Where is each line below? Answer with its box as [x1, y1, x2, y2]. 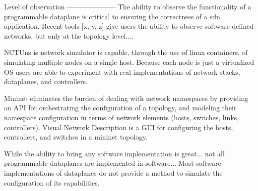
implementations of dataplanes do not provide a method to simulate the [4, 167, 223, 178]
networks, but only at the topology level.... [4, 30, 133, 41]
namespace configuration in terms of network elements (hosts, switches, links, [4, 112, 239, 122]
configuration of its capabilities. [4, 177, 100, 188]
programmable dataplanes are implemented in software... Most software [4, 158, 221, 168]
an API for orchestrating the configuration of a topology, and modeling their [4, 102, 237, 113]
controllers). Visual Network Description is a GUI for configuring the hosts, [4, 122, 233, 132]
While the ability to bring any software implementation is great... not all [4, 148, 225, 158]
